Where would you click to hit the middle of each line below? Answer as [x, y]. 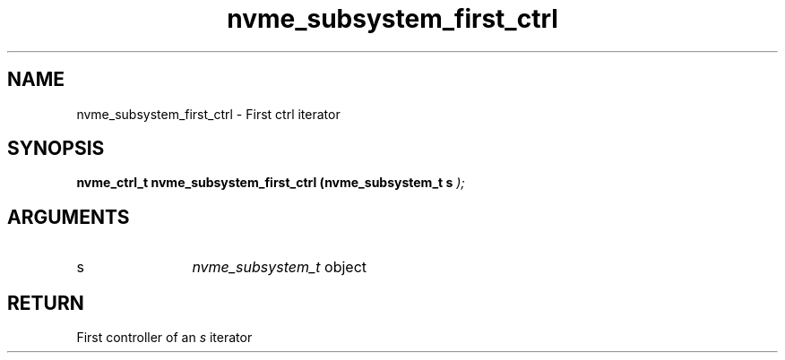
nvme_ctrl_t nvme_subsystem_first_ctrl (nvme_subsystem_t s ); [271, 183]
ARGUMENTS [69, 217]
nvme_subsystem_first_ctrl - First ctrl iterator [208, 114]
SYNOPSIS [56, 149]
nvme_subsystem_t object [280, 267]
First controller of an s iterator [164, 338]
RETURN [46, 303]
